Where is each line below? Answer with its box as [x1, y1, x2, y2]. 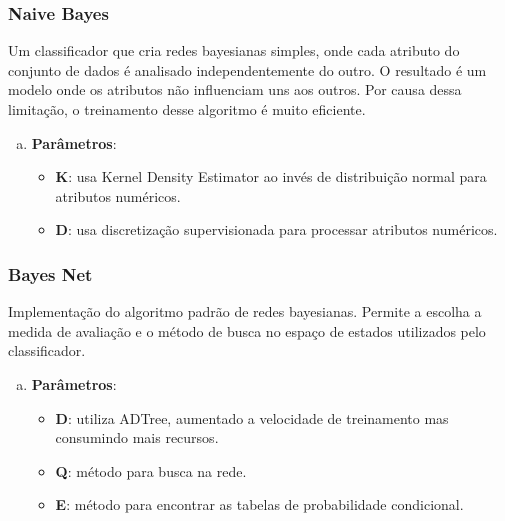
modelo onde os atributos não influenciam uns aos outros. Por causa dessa [8, 79, 462, 100]
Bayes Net [8, 261, 93, 286]
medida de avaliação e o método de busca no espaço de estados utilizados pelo [8, 320, 486, 341]
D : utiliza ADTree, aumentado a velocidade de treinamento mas [55, 407, 449, 428]
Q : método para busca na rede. [55, 460, 247, 481]
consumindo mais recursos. [55, 427, 219, 448]
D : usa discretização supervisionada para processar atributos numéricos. [55, 219, 498, 240]
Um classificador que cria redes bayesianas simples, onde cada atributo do [8, 40, 460, 61]
